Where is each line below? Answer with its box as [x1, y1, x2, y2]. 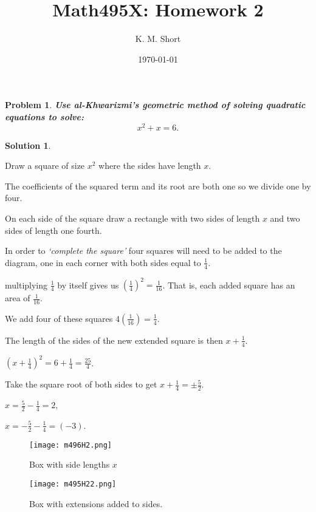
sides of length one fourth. [5, 224, 102, 236]
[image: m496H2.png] [29, 440, 112, 449]
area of [5, 292, 30, 304]
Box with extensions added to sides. [29, 497, 163, 510]
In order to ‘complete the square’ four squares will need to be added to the [5, 244, 282, 257]
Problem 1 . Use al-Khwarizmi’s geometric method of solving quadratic [5, 98, 306, 111]
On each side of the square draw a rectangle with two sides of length [5, 211, 260, 224]
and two [270, 211, 300, 224]
